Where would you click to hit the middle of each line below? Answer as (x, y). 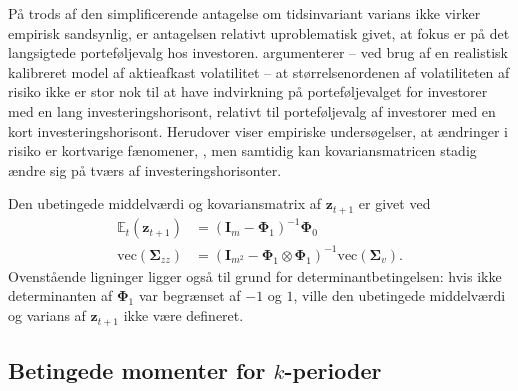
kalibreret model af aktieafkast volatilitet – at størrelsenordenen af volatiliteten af (259, 71)
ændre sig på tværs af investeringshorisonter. (145, 169)
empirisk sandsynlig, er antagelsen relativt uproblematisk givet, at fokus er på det (259, 32)
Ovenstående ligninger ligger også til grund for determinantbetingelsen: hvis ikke (255, 275)
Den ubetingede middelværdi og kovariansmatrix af (165, 203)
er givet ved (394, 203)
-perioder (333, 369)
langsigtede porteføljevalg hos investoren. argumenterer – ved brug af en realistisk (258, 52)
